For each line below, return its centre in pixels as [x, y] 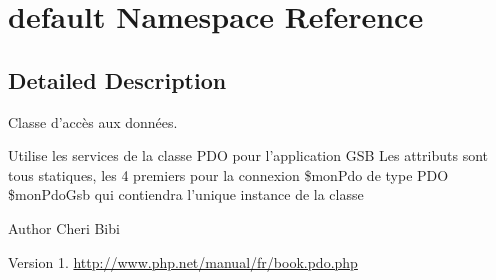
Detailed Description [117, 79]
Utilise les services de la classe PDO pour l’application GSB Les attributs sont [248, 155]
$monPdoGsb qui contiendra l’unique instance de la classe [186, 194]
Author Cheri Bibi [64, 227]
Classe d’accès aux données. [93, 121]
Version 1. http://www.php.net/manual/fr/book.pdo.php [183, 261]
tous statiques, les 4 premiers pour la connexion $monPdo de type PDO [228, 174]
